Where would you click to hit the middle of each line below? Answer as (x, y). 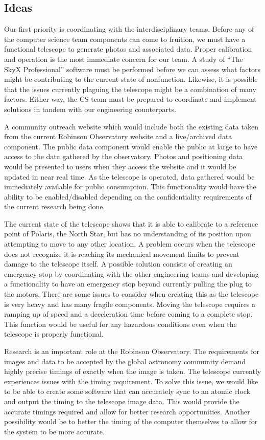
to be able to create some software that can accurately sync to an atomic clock (127, 391)
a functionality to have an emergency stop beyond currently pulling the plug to (128, 284)
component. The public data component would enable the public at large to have (131, 146)
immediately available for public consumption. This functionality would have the (130, 186)
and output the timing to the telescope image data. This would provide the (122, 401)
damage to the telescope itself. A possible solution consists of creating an (118, 264)
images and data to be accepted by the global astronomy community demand (125, 361)
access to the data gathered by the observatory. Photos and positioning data (124, 156)
